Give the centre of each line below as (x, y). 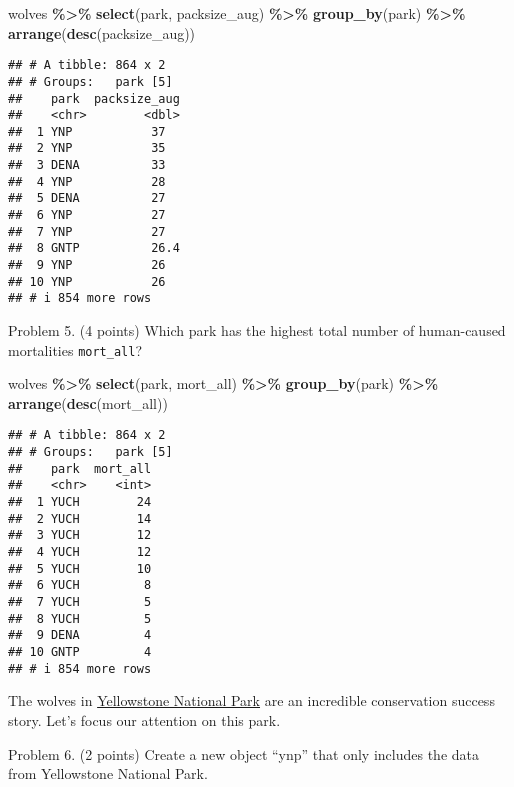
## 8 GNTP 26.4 (94, 248)
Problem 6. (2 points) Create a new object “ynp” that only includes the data (243, 753)
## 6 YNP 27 (87, 215)
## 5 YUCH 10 (80, 568)
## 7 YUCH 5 (80, 602)
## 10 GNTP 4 (80, 652)
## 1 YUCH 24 (80, 502)
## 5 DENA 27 (87, 198)
